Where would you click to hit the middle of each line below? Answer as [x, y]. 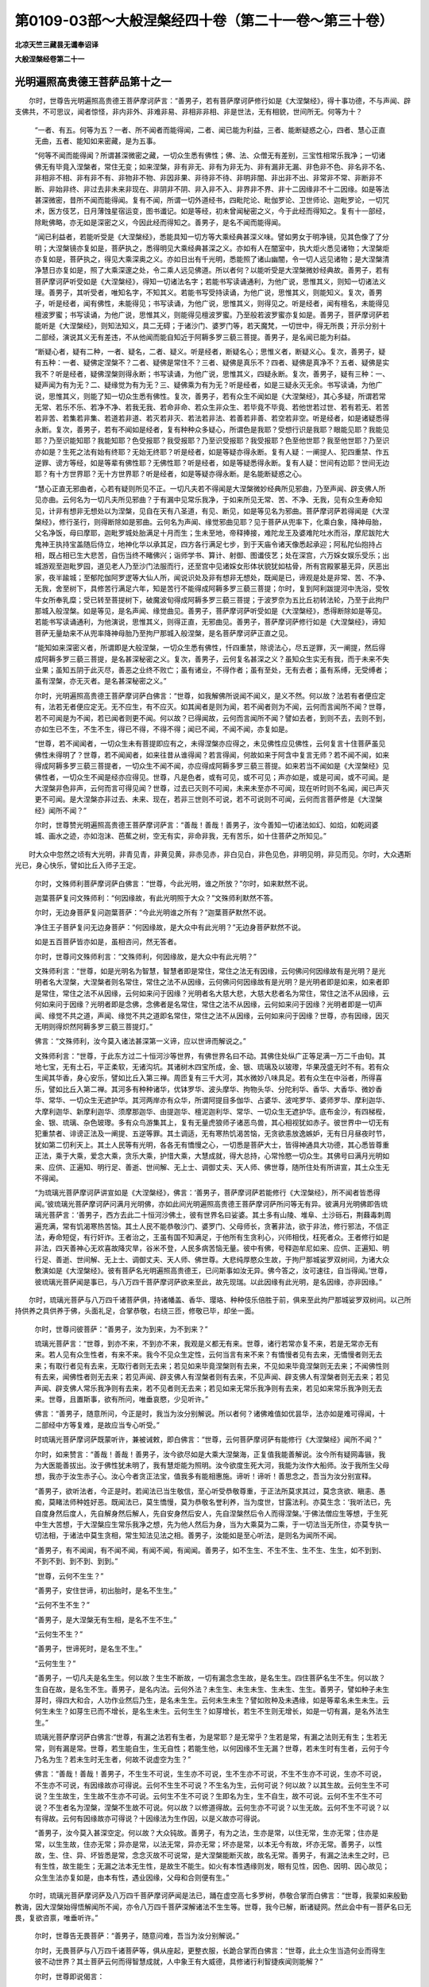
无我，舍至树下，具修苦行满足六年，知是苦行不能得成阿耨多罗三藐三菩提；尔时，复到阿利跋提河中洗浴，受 [209, 589]
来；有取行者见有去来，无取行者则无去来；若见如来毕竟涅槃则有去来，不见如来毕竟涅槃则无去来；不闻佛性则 [212, 1365]
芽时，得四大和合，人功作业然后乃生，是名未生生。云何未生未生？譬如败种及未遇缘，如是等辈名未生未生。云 [212, 1700]
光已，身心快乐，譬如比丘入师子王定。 [77, 866]
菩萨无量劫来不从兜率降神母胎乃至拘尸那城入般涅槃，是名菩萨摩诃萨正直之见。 [163, 633]
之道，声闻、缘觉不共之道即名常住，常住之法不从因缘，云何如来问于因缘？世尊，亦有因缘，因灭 [232, 1015]
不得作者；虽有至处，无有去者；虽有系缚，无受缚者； [302, 670]
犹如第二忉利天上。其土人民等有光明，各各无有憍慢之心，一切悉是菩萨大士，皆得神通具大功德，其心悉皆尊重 [212, 1145]
